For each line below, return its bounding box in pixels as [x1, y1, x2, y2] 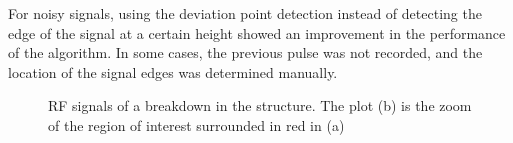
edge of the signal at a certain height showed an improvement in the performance [8, 22, 506, 43]
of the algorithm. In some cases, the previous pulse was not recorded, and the [8, 42, 483, 63]
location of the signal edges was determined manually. [8, 61, 338, 82]
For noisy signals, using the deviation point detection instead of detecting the [8, 3, 482, 23]
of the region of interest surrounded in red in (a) [48, 114, 345, 135]
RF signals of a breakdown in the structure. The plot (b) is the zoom [48, 95, 472, 116]
